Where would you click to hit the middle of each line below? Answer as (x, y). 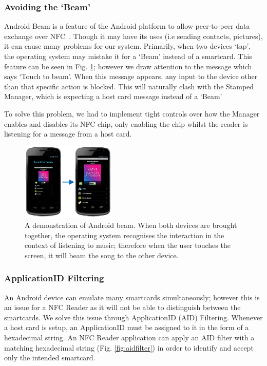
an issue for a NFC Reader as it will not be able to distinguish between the (122, 307)
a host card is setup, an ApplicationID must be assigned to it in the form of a (127, 327)
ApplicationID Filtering (54, 278)
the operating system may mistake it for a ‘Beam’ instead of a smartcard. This (128, 56)
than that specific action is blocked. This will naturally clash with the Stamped (129, 86)
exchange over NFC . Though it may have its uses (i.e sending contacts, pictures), (133, 36)
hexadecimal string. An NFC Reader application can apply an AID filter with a (129, 338)
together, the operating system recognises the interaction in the (125, 235)
